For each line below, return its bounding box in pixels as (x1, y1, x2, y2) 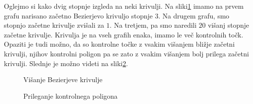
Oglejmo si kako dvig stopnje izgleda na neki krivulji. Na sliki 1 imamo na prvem (4, 1, 244, 11)
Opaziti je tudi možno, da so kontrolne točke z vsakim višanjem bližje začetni (4, 39, 235, 49)
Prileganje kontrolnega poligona (23, 90, 118, 101)
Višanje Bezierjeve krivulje (23, 74, 103, 85)
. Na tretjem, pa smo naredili (109, 20, 197, 30)
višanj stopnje (208, 20, 249, 30)
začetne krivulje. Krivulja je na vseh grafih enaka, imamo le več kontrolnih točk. (4, 29, 243, 39)
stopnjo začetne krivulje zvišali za (4, 20, 104, 30)
